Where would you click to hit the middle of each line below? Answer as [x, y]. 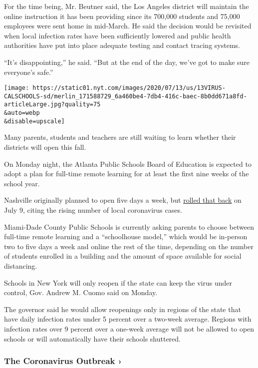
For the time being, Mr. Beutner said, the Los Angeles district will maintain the [127, 6]
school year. [22, 183]
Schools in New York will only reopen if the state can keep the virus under [118, 282]
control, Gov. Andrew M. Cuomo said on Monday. [81, 292]
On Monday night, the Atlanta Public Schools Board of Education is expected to [128, 164]
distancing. [21, 265]
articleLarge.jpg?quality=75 [52, 105]
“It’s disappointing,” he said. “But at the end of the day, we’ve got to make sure [127, 62]
